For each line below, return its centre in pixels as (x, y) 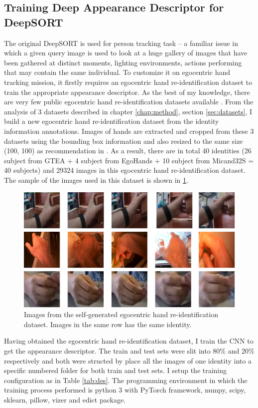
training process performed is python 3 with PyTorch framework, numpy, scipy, (125, 390)
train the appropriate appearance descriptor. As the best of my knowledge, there (127, 92)
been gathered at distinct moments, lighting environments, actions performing (123, 62)
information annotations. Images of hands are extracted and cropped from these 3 (129, 131)
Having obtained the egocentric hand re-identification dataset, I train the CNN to (129, 341)
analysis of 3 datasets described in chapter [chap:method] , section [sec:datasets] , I (128, 111)
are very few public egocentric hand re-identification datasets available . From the (129, 102)
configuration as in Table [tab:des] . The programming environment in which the (126, 380)
